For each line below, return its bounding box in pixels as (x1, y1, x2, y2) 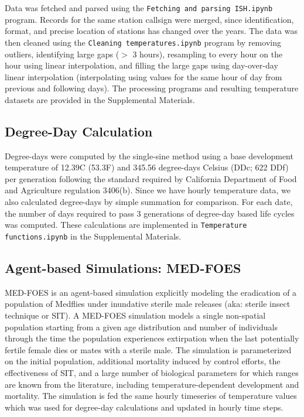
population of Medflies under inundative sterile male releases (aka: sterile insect (5, 298, 291, 310)
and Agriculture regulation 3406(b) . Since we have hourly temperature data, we (5, 184, 291, 196)
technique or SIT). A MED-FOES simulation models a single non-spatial (5, 309, 266, 321)
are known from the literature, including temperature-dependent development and (5, 378, 299, 390)
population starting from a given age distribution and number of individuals (5, 320, 278, 333)
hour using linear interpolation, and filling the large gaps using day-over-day (5, 59, 278, 71)
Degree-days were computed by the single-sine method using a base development (5, 149, 293, 162)
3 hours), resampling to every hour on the (132, 47, 283, 60)
